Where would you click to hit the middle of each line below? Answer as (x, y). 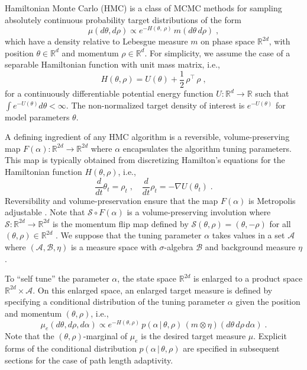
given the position (268, 302)
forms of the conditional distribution (71, 348)
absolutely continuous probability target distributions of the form (123, 19)
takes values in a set (248, 235)
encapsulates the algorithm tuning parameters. (207, 148)
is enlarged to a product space (248, 278)
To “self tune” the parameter (57, 278)
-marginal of (105, 336)
